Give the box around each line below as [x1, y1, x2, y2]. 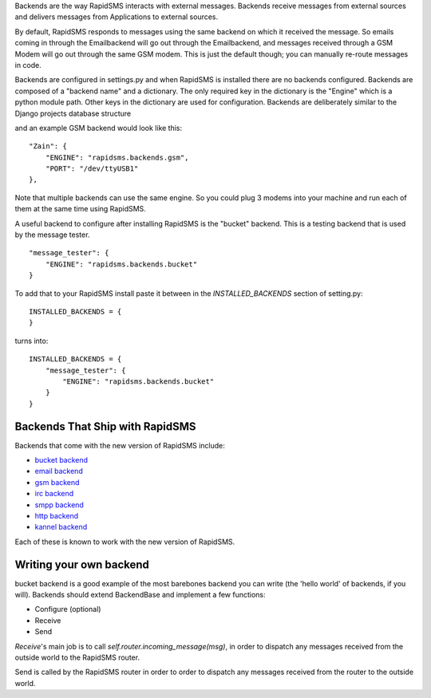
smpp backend [34, 499, 84, 510]
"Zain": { [29, 142, 67, 151]
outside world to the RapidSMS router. [14, 653, 140, 662]
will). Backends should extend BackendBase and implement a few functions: [14, 590, 267, 600]
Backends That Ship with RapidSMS [14, 420, 196, 433]
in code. [14, 60, 42, 69]
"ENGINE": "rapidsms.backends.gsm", [45, 152, 189, 162]
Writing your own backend [14, 558, 149, 571]
